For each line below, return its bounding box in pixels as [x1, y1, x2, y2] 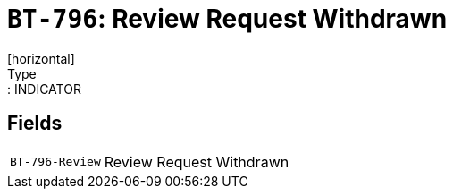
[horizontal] [7, 50, 75, 66]
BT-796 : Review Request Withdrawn [7, 4, 448, 34]
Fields [7, 112, 63, 135]
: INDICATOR [7, 81, 81, 97]
